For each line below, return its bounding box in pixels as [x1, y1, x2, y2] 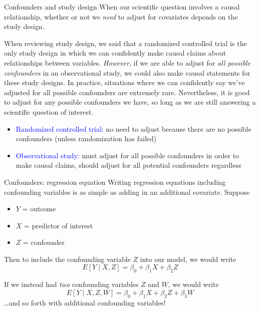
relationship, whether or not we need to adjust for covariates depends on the [4, 11, 238, 22]
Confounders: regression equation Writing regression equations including [4, 176, 226, 187]
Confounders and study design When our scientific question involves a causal [4, 2, 240, 12]
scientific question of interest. [4, 106, 94, 117]
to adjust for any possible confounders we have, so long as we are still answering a [4, 97, 256, 107]
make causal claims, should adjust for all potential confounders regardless [16, 160, 241, 170]
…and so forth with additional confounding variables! [4, 297, 166, 307]
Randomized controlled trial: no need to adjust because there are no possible [16, 123, 251, 134]
